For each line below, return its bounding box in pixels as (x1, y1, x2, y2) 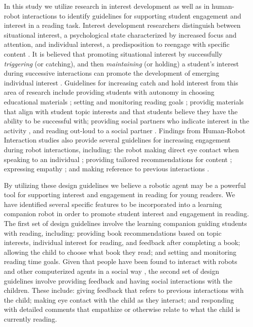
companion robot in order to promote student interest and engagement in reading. (4, 208, 249, 219)
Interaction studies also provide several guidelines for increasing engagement (4, 135, 231, 145)
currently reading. (4, 314, 57, 324)
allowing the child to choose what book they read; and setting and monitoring (4, 246, 236, 257)
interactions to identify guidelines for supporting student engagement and (22, 10, 241, 20)
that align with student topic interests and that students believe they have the (4, 106, 238, 116)
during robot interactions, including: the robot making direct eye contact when (4, 144, 239, 154)
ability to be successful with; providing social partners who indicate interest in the (4, 116, 249, 126)
